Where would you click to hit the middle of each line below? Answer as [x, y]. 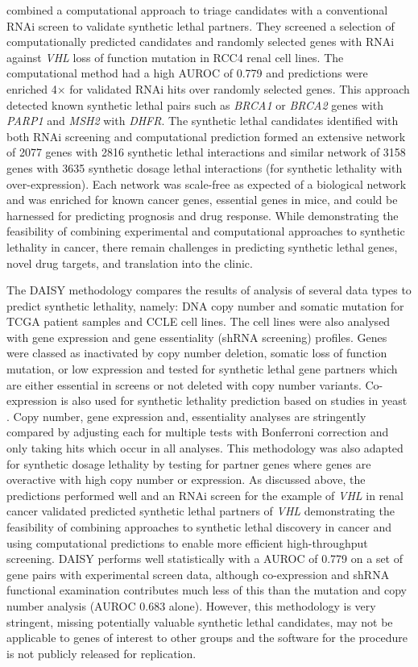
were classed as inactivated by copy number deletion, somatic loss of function [197, 353]
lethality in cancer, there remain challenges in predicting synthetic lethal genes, [202, 246]
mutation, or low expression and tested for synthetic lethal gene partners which [202, 369]
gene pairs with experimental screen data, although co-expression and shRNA [198, 574]
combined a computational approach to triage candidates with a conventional [197, 10]
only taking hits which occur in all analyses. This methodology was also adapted [205, 448]
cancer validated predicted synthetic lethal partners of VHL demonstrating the [201, 511]
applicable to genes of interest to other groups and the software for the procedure [207, 638]
